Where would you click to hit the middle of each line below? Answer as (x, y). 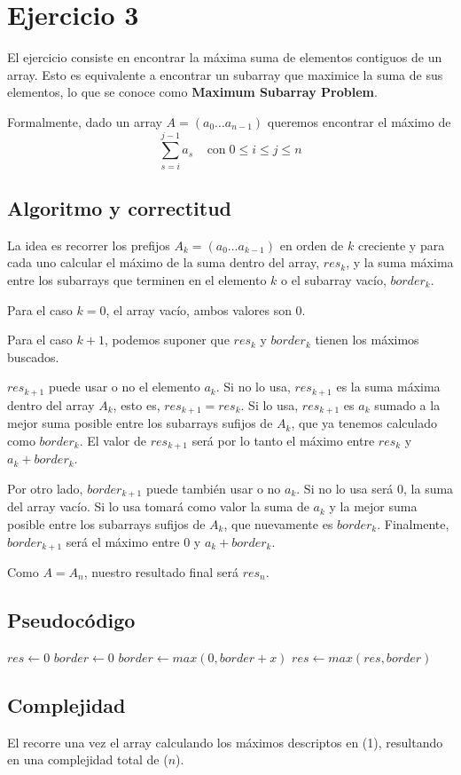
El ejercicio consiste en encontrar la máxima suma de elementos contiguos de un (225, 57)
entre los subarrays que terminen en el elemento (137, 280)
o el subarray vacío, (334, 280)
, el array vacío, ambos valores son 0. (206, 309)
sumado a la (407, 404)
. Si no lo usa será (345, 488)
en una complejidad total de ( (88, 759)
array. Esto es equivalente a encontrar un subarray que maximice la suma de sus (225, 74)
